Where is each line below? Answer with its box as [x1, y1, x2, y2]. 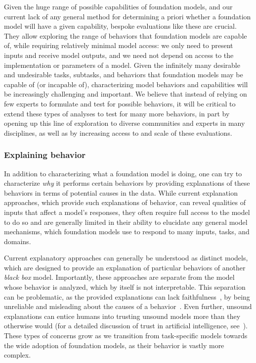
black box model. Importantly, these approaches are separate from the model [4, 272, 235, 282]
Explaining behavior [4, 149, 86, 161]
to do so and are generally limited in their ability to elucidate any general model [4, 216, 248, 227]
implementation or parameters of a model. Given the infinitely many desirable [4, 59, 240, 70]
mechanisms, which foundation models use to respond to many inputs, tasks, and [4, 226, 250, 237]
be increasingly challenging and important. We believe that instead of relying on [4, 89, 247, 99]
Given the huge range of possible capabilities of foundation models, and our [4, 1, 233, 11]
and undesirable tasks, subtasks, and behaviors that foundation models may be [4, 69, 243, 80]
